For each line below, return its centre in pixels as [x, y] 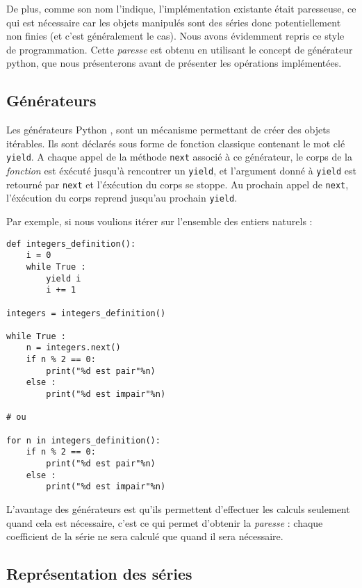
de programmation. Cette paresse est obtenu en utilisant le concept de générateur [180, 49]
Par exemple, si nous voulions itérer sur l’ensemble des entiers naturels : [159, 221]
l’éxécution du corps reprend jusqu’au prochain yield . [122, 198]
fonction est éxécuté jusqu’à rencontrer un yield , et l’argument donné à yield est [181, 171]
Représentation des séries [99, 574]
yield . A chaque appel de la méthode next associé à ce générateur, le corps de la [179, 157]
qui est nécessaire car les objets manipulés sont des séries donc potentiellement [174, 22]
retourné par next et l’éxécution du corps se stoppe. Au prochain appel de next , [178, 184]
